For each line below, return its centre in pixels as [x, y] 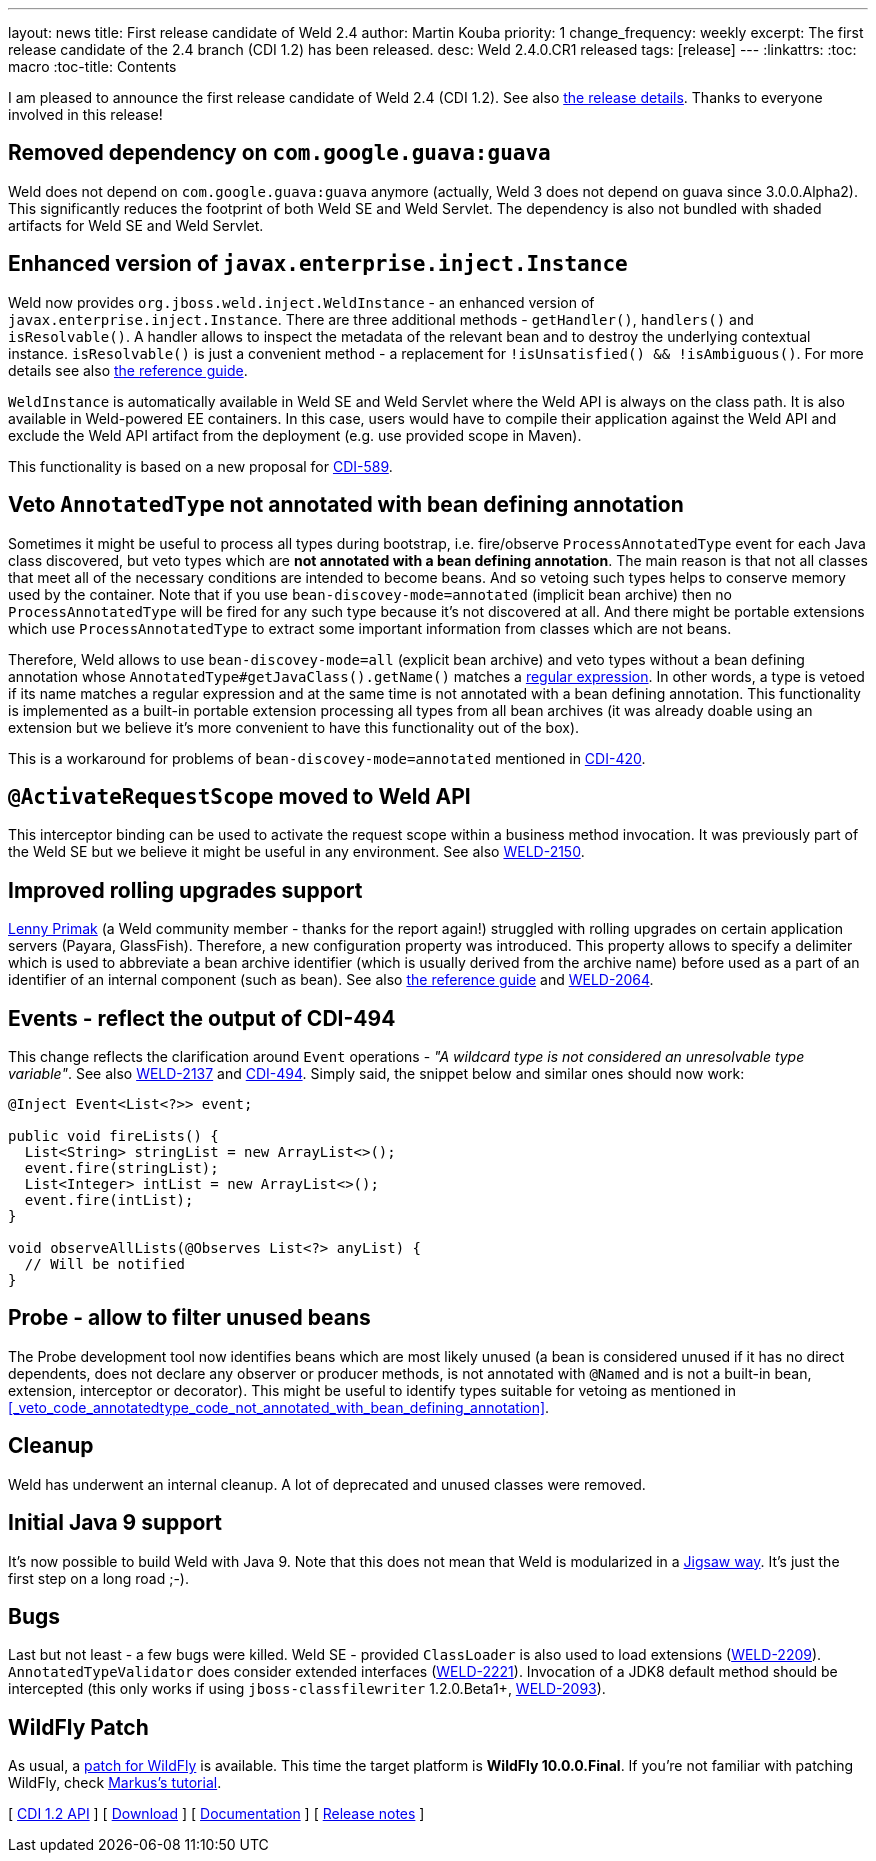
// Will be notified [105, 1264]
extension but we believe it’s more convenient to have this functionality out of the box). [294, 727]
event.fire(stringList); [121, 1168]
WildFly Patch [78, 1727]
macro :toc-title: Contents [92, 66]
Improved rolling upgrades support [185, 890]
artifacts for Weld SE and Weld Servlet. [136, 225]
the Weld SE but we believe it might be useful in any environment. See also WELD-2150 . [296, 852]
